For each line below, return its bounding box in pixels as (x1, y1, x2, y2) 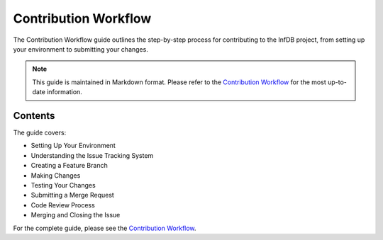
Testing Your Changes (30, 181, 96, 189)
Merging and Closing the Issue (30, 211, 121, 219)
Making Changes (30, 171, 81, 180)
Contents (13, 110, 55, 122)
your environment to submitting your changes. (13, 45, 148, 53)
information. (46, 88, 83, 96)
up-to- (327, 78, 347, 86)
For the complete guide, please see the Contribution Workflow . (13, 224, 196, 232)
